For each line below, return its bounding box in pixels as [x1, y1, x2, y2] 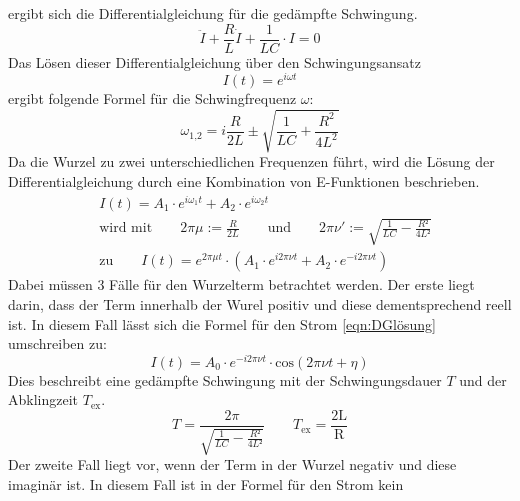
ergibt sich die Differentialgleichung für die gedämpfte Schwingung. [8, 3, 418, 23]
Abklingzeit [8, 389, 79, 410]
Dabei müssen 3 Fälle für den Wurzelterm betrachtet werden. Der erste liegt [8, 274, 475, 295]
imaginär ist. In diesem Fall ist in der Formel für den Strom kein [8, 474, 404, 495]
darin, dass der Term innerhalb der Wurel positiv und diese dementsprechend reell [8, 293, 512, 314]
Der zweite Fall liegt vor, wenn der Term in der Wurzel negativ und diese [8, 454, 457, 475]
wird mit [99, 221, 153, 236]
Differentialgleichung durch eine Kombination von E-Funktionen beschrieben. [8, 171, 480, 192]
